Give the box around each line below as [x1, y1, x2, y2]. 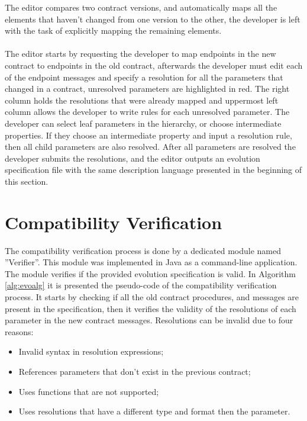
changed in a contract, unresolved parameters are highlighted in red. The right [5, 82, 290, 95]
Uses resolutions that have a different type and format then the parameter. [18, 405, 290, 417]
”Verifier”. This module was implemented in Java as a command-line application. [5, 256, 298, 268]
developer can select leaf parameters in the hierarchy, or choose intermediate [5, 117, 282, 129]
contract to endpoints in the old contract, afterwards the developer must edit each [5, 59, 303, 71]
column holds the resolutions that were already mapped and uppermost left [5, 94, 279, 106]
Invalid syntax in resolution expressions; [18, 345, 164, 358]
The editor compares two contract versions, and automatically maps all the [5, 1, 277, 13]
